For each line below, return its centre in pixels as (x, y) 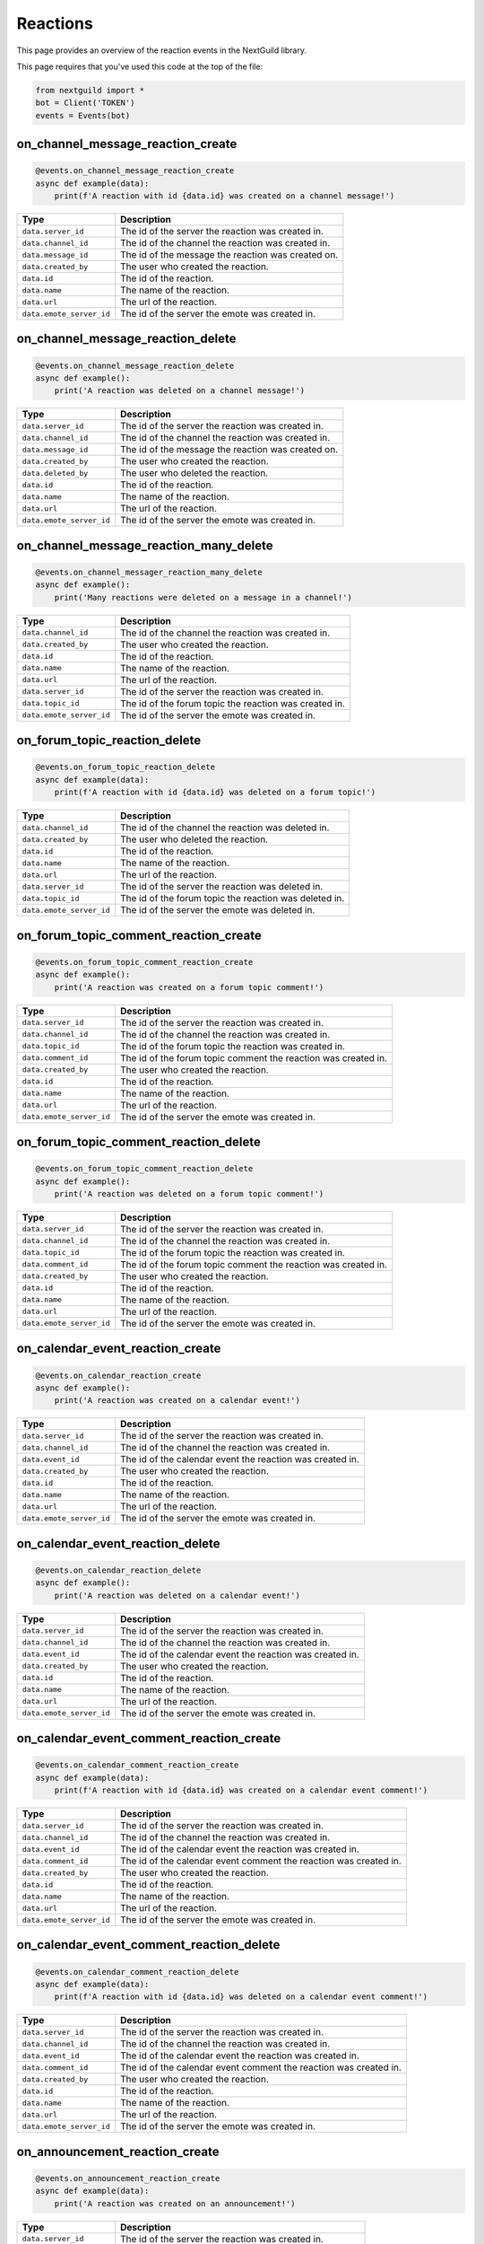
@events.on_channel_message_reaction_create (135, 171)
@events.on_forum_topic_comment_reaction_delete (144, 1169)
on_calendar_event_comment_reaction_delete (148, 1945)
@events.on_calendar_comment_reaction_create (137, 1765)
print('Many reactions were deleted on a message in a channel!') (203, 597)
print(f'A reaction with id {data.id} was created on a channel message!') (225, 196)
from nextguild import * (90, 90)
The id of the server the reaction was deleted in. (221, 887)
